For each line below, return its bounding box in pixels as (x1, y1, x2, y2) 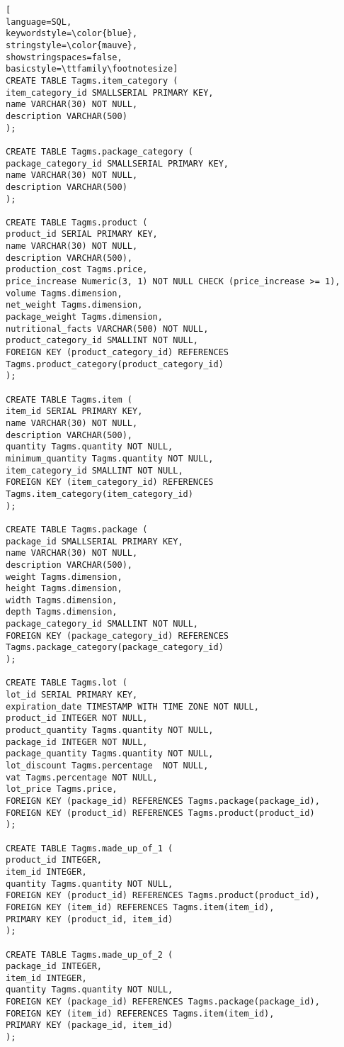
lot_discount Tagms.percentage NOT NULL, (6, 761, 209, 771)
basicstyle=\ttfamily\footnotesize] (6, 64, 178, 74)
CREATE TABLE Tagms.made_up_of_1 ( (6, 843, 173, 853)
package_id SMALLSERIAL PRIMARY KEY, (6, 536, 183, 547)
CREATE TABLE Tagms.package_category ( (6, 146, 193, 157)
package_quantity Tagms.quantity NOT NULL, (6, 749, 214, 759)
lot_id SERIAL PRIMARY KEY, (6, 690, 138, 700)
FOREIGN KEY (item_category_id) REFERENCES (6, 477, 214, 488)
